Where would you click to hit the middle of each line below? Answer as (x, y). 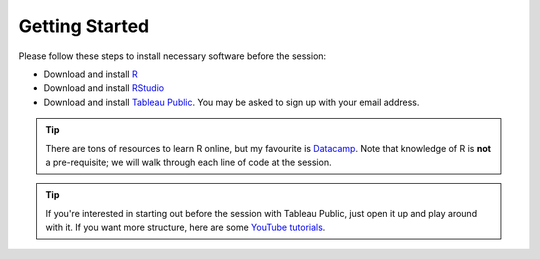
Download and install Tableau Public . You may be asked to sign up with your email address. (231, 102)
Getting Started (84, 26)
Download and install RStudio (104, 88)
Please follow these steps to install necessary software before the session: (172, 56)
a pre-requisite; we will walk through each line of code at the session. (188, 162)
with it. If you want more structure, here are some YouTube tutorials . (185, 227)
